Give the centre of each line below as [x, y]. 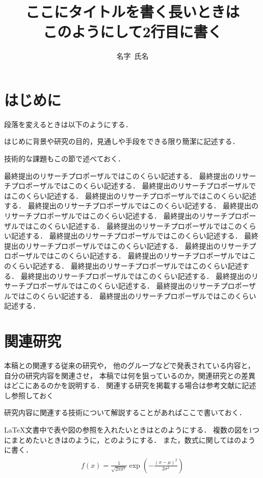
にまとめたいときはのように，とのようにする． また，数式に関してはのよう [130, 439]
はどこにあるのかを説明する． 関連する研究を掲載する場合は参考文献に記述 [130, 385]
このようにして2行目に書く [133, 31]
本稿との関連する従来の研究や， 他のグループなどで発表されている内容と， [129, 365]
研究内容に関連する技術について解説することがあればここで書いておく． [125, 412]
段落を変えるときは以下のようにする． [68, 124]
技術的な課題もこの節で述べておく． [65, 159]
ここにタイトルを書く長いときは [132, 11]
